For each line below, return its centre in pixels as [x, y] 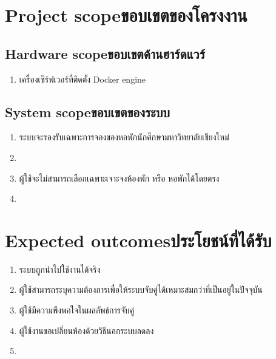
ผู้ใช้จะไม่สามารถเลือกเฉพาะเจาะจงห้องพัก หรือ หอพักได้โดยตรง [119, 178]
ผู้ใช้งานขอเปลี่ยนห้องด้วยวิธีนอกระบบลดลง [86, 330]
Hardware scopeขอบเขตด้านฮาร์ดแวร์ [105, 53]
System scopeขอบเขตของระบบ [87, 111]
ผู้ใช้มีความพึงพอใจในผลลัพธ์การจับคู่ [77, 310]
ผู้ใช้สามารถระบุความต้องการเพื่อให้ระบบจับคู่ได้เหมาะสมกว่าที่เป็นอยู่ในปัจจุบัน [141, 289]
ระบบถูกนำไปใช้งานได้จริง [60, 269]
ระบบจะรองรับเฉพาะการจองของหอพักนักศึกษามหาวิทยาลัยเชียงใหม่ [124, 137]
